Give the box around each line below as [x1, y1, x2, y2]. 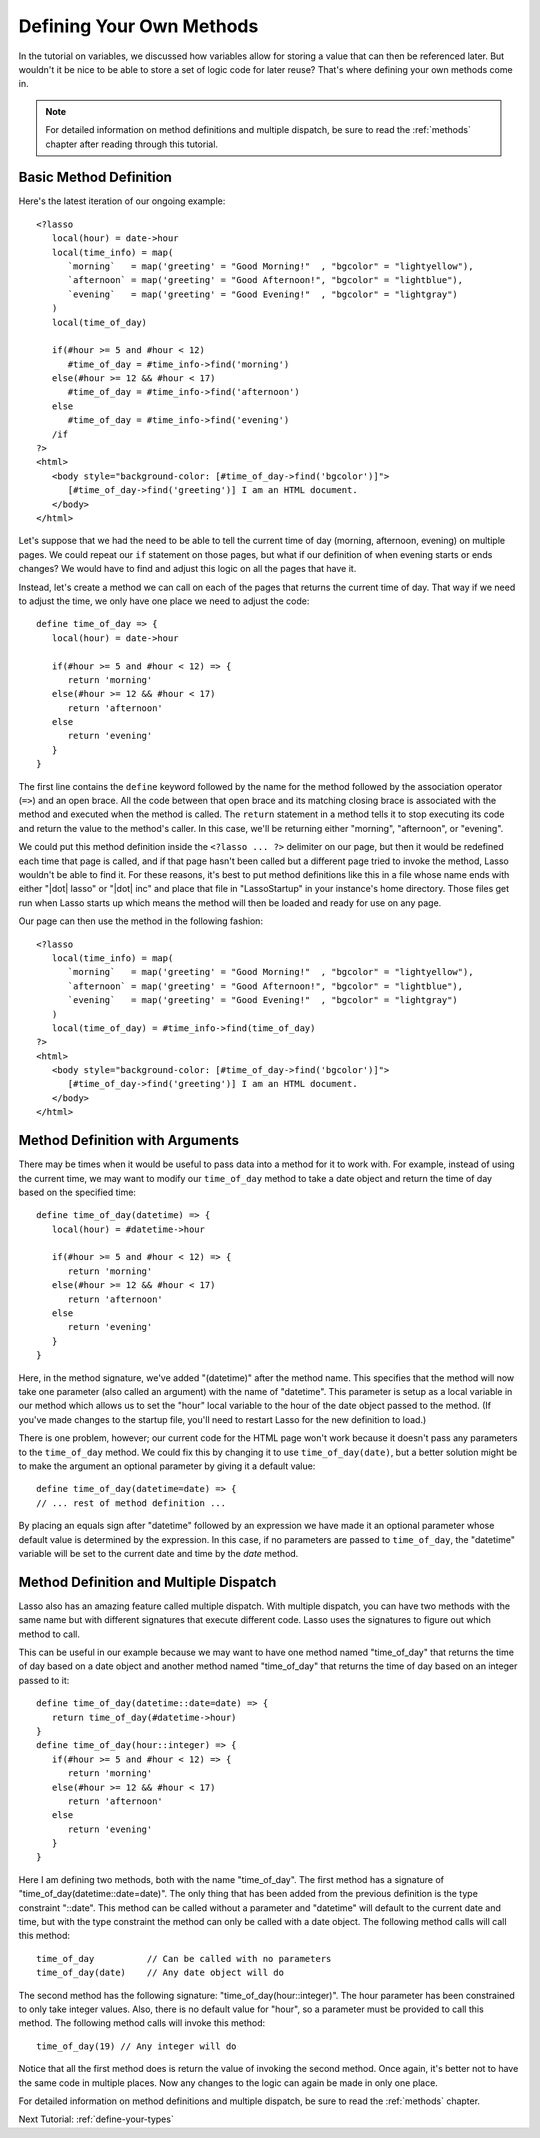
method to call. [18, 1628, 80, 1640]
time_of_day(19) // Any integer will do [36, 2040, 237, 2052]
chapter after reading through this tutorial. [45, 138, 219, 150]
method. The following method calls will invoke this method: [18, 2017, 266, 2029]
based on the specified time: [18, 1186, 137, 1198]
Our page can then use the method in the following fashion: [18, 915, 264, 927]
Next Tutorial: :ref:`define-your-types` [18, 2113, 174, 2125]
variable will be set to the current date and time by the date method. [18, 1547, 299, 1559]
